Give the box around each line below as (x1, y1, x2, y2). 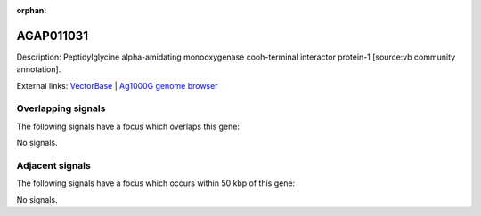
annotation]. (16, 64, 61, 75)
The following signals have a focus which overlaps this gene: (16, 121, 240, 132)
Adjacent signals (16, 159, 91, 172)
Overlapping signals (16, 102, 106, 115)
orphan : (16, 5, 47, 15)
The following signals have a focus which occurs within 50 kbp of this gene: (16, 178, 296, 188)
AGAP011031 (16, 28, 89, 44)
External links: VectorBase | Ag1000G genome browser (16, 80, 218, 91)
